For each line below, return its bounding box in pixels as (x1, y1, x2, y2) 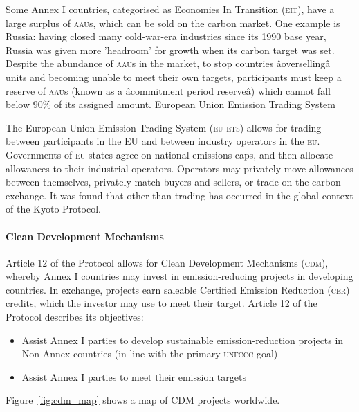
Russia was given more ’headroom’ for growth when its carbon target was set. (6, 42, 335, 57)
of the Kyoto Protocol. (6, 201, 101, 216)
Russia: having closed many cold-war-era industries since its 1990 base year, (6, 29, 326, 44)
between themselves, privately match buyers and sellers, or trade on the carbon (6, 174, 341, 189)
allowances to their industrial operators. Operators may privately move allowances (6, 161, 353, 175)
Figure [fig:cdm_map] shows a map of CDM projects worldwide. (6, 393, 280, 407)
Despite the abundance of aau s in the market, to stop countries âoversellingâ (6, 56, 331, 71)
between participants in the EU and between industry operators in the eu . (6, 134, 320, 148)
